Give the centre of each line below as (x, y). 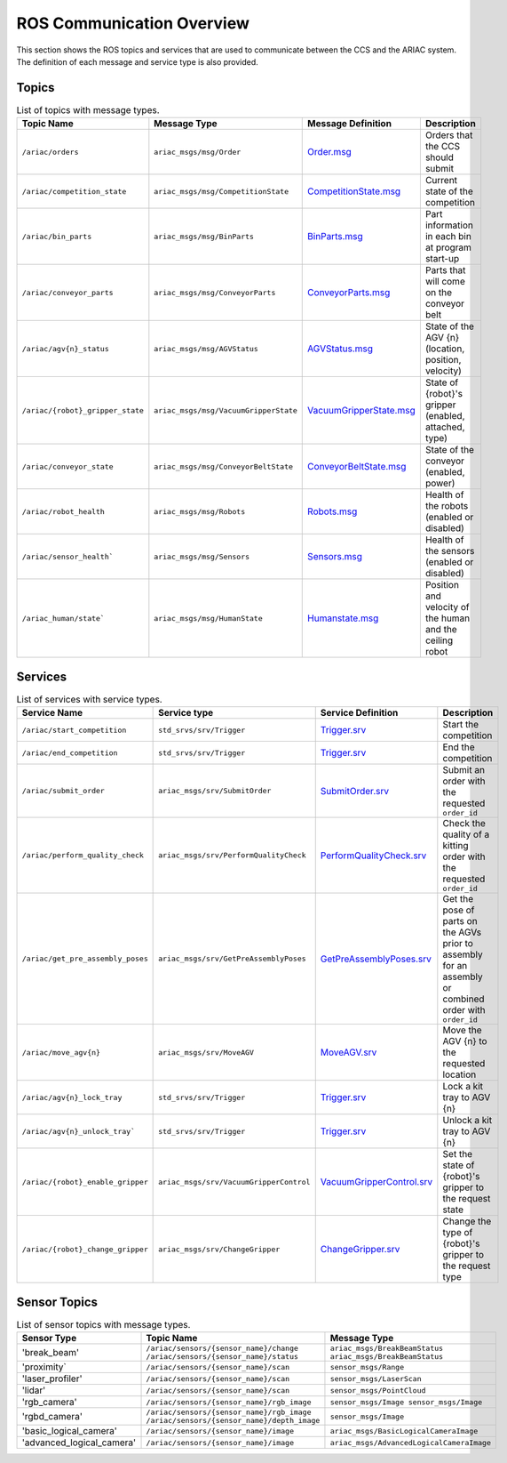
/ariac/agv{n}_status (66, 348)
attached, (445, 427)
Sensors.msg (335, 557)
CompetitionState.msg (354, 191)
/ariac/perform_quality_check (83, 855)
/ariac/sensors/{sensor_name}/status (222, 1356)
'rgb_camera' (49, 1402)
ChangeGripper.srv (360, 1250)
